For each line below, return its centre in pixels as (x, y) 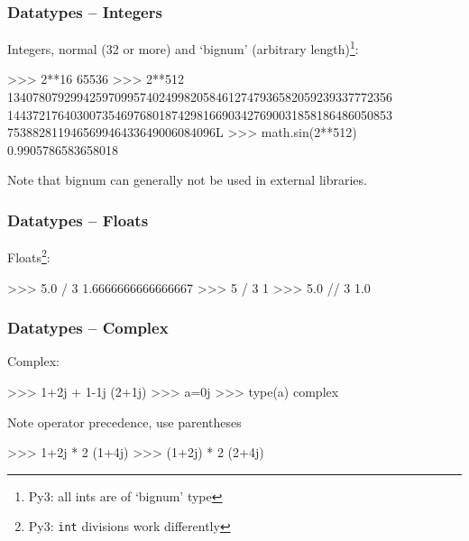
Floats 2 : (29, 256)
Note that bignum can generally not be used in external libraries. (187, 180)
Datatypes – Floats (78, 220)
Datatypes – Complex (88, 328)
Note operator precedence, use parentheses (124, 422)
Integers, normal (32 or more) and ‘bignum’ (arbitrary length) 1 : (183, 47)
